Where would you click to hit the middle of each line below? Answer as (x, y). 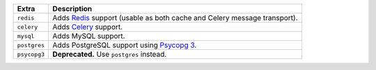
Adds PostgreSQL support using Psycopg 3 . (125, 45)
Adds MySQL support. (89, 36)
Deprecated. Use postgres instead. (110, 54)
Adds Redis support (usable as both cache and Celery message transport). (175, 18)
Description (72, 9)
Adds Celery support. (88, 27)
